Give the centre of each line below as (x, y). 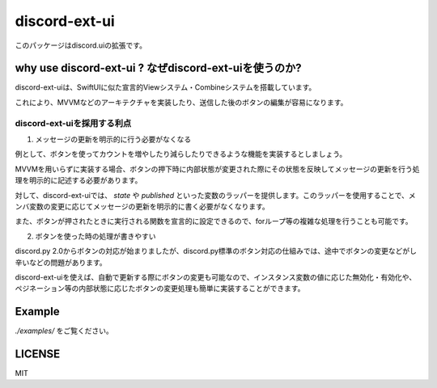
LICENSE (38, 354)
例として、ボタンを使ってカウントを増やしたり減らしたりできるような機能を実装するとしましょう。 (181, 154)
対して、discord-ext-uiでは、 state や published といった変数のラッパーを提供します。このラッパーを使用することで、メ (215, 195)
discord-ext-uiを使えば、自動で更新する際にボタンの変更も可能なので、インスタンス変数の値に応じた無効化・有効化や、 (216, 277)
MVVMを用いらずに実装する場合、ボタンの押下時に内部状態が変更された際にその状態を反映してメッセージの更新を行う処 (217, 169)
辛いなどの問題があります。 (61, 262)
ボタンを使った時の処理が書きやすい (95, 236)
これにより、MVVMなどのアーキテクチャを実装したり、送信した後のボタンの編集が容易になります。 (181, 102)
